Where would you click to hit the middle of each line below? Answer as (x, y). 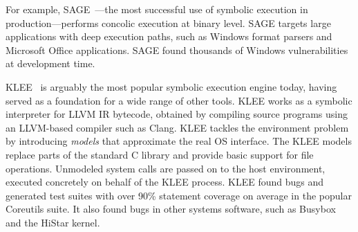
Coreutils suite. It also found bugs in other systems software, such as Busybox (171, 209)
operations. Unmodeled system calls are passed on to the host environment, (166, 168)
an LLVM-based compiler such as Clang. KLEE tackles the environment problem (177, 127)
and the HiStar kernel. (53, 222)
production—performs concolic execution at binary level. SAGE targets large (168, 23)
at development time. (50, 63)
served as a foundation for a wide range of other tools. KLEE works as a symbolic (179, 100)
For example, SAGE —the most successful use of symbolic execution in (157, 9)
